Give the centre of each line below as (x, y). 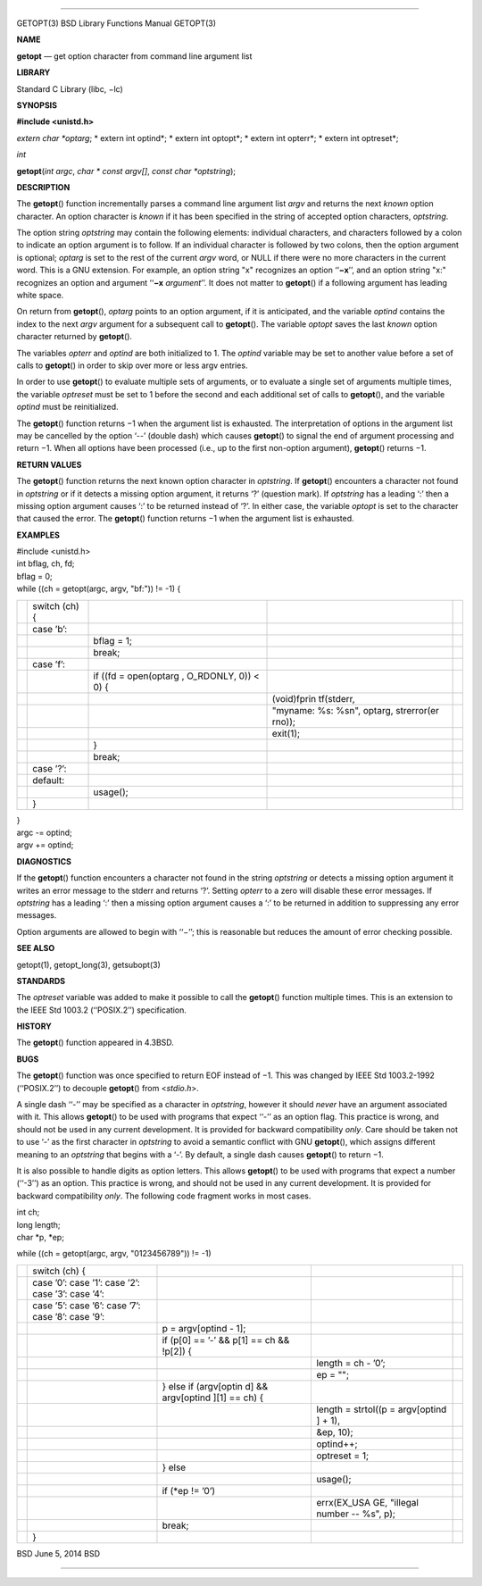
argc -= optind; (45, 833)
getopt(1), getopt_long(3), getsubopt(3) (88, 964)
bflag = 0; (34, 576)
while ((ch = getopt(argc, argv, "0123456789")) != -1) (114, 1254)
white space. (40, 296)
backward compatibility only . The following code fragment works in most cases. (164, 1196)
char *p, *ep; (40, 1237)
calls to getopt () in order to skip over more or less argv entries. (132, 365)
